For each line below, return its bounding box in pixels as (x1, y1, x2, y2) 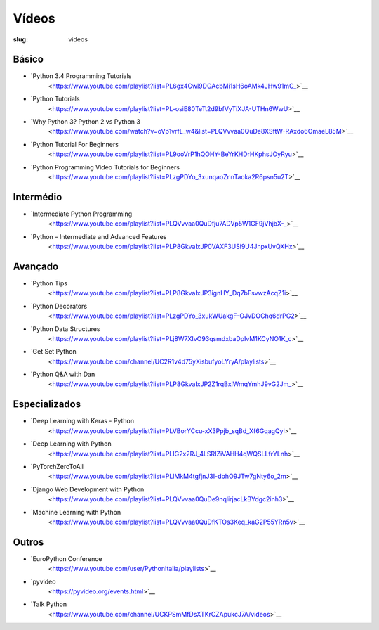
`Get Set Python (30, 347, 77, 356)
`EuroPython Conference (30, 554, 102, 562)
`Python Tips (30, 278, 68, 288)
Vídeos (13, 11, 55, 26)
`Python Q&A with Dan (30, 370, 95, 379)
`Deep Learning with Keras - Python (30, 417, 135, 425)
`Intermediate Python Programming (30, 210, 133, 218)
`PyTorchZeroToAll (30, 462, 84, 470)
